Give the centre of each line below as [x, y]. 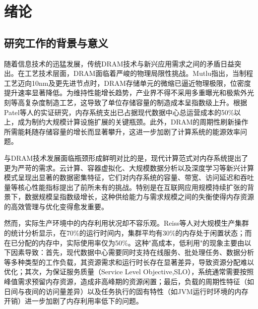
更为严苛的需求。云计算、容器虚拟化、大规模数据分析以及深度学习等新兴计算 [129, 167]
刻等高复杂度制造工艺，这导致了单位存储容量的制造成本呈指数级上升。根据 [126, 102]
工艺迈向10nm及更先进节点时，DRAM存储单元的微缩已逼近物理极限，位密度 [128, 83]
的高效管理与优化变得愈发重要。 [56, 206]
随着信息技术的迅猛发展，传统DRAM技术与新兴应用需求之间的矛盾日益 [119, 63]
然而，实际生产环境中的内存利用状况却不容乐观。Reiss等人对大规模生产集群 [127, 223]
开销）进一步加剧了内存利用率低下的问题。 [73, 301]
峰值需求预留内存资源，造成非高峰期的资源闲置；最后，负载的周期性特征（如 [129, 281]
